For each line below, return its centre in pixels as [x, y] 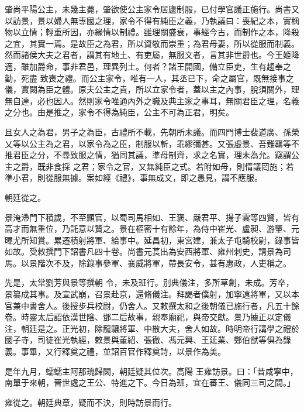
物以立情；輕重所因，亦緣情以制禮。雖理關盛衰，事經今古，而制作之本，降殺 [152, 32]
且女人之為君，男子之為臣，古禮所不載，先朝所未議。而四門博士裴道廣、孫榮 [152, 131]
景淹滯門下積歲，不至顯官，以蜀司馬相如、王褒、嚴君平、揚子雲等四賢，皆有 [152, 217]
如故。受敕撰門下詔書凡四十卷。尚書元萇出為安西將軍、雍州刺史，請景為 [144, 251]
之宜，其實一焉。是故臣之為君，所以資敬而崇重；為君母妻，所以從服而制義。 [152, 43]
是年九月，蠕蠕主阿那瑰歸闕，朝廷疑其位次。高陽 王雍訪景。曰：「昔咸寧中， [151, 371]
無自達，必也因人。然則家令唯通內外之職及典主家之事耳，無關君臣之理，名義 [152, 100]
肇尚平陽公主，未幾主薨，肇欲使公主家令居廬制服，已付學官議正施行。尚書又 [152, 9]
